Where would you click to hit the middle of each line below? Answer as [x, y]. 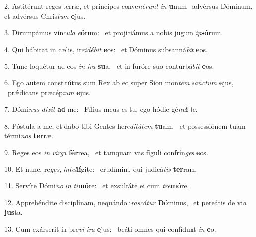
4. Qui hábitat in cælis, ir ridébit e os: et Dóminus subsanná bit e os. [106, 49]
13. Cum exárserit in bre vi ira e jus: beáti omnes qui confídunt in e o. [110, 228]
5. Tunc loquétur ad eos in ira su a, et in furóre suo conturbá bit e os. [109, 66]
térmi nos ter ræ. [29, 135]
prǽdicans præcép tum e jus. [49, 92]
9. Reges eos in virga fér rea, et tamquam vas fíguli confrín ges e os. [106, 152]
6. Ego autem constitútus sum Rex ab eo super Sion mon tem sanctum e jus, [119, 82]
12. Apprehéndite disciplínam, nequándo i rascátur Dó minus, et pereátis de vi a [126, 202]
